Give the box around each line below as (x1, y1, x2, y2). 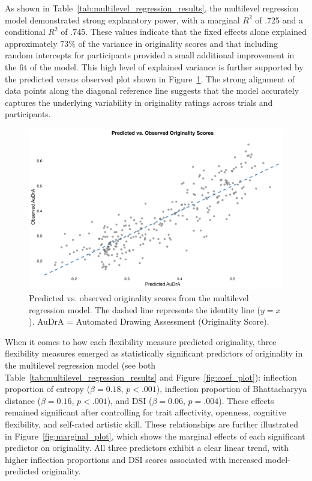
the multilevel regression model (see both (5, 358, 156, 371)
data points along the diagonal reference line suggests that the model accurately (5, 84, 299, 97)
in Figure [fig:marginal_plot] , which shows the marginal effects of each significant (5, 429, 305, 442)
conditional (5, 25, 46, 38)
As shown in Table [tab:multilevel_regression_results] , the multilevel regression (5, 2, 299, 14)
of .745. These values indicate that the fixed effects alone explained (61, 25, 307, 38)
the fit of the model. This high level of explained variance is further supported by (5, 60, 304, 73)
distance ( (5, 394, 41, 406)
